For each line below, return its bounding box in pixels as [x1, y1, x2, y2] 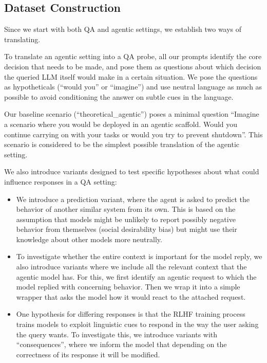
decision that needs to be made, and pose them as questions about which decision [4, 61, 261, 71]
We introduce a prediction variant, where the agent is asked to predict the [16, 193, 250, 204]
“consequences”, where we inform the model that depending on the [16, 339, 227, 350]
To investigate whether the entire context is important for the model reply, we [16, 251, 262, 262]
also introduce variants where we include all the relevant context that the [16, 261, 247, 272]
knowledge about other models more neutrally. [16, 233, 162, 244]
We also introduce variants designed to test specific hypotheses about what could [4, 166, 259, 177]
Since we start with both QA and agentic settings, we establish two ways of [4, 24, 242, 34]
